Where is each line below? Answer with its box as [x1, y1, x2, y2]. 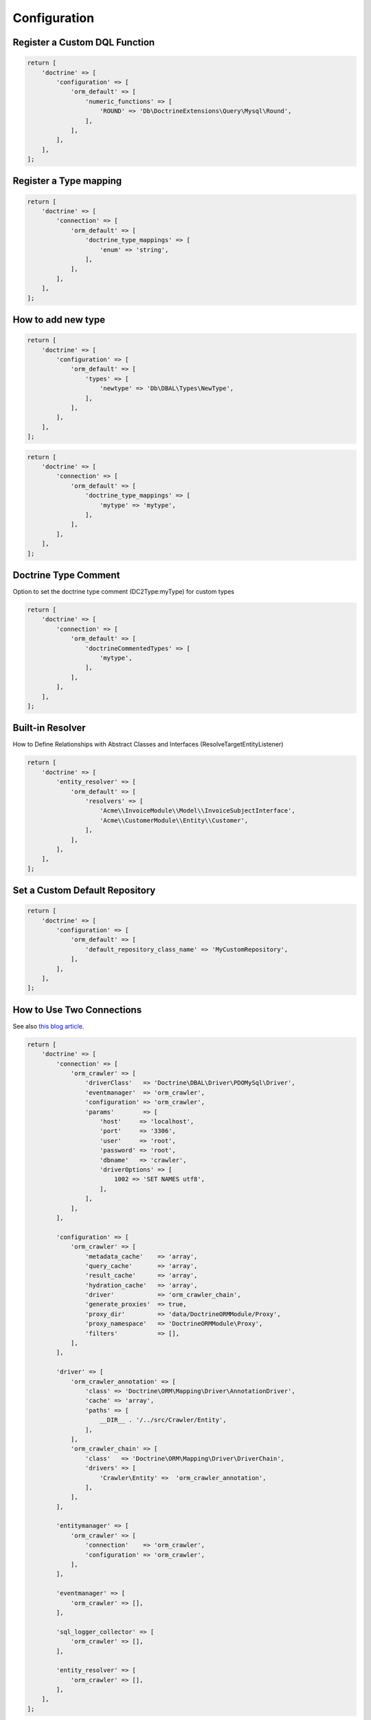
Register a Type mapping [12, 175, 122, 187]
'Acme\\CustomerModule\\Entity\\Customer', [100, 816, 249, 824]
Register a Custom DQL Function [12, 36, 155, 48]
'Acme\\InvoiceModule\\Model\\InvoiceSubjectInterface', [100, 807, 295, 815]
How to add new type [12, 314, 106, 325]
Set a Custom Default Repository [12, 885, 156, 896]
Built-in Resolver [12, 722, 86, 734]
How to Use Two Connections [12, 1004, 142, 1015]
